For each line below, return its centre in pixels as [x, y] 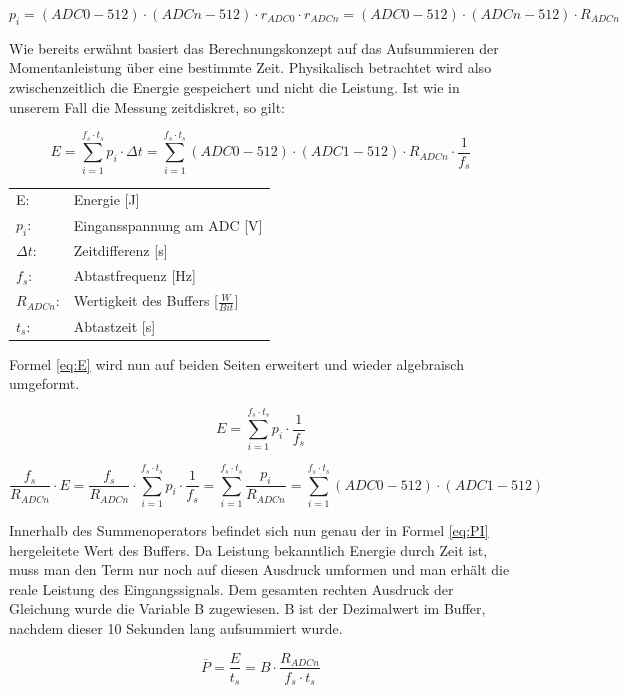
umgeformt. [44, 383]
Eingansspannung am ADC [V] [168, 224]
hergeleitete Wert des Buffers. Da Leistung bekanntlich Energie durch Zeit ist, [248, 549]
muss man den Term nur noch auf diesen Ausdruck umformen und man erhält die [259, 569]
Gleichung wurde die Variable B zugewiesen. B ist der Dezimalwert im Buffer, [247, 608]
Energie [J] [106, 199]
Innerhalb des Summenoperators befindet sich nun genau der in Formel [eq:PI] [249, 529]
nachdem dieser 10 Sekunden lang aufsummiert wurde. [176, 627]
